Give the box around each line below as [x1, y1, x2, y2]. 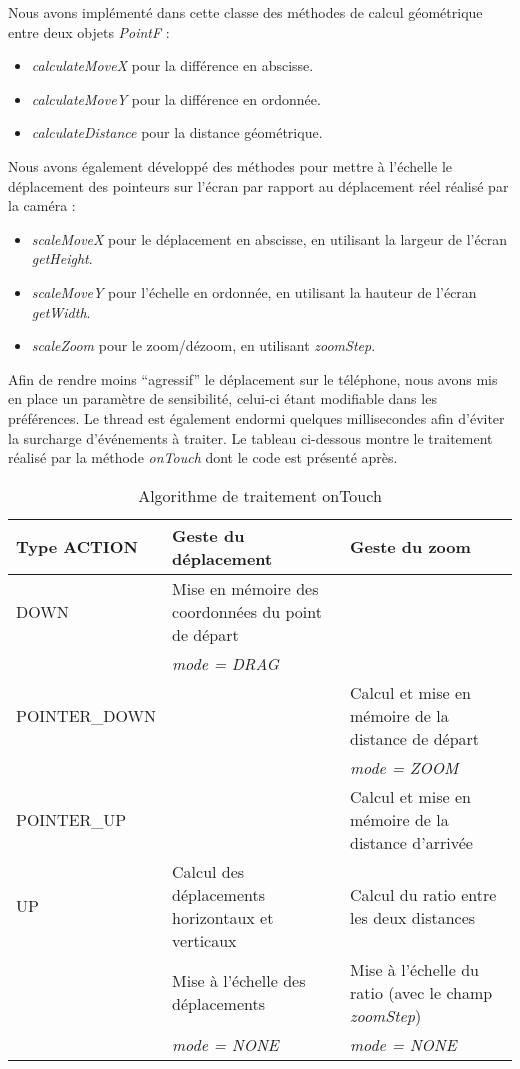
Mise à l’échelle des [172, 969, 306, 993]
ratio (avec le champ [350, 980, 493, 1004]
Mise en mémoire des [172, 576, 319, 600]
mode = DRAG [172, 651, 279, 675]
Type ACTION [16, 535, 138, 559]
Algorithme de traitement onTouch [138, 483, 382, 507]
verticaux [172, 928, 237, 952]
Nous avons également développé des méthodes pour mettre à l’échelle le [8, 155, 453, 176]
